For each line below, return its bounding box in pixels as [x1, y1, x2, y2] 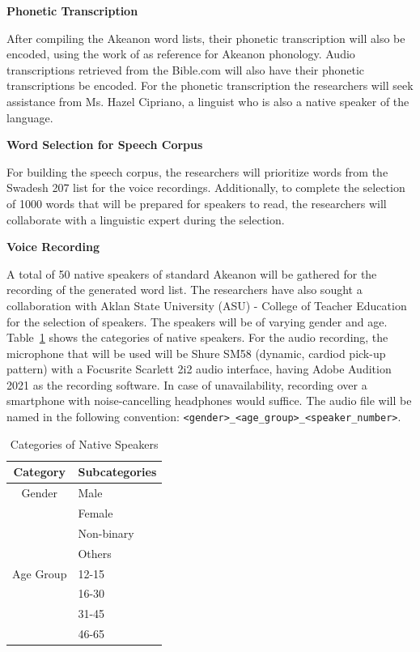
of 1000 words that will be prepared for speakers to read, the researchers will [6, 194, 387, 211]
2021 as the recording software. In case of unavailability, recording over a [6, 376, 367, 393]
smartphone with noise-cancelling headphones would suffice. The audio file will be [6, 392, 412, 409]
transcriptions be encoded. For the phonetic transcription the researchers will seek [6, 77, 414, 94]
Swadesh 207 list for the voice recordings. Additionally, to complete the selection [6, 179, 405, 196]
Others [78, 544, 112, 561]
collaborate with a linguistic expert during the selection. [6, 211, 285, 228]
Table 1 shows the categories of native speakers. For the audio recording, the [6, 329, 388, 346]
